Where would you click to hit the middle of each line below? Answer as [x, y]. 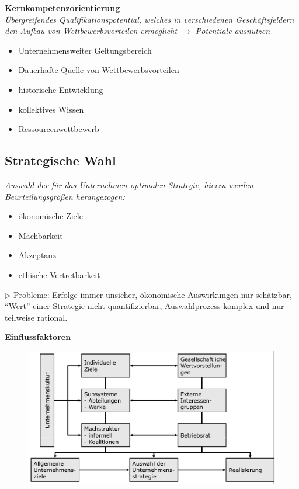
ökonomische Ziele [51, 216]
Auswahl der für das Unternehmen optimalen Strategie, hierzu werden [129, 184]
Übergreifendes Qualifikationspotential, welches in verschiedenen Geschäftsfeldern [149, 19]
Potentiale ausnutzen [233, 31]
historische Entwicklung [61, 89]
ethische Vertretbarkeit [59, 274]
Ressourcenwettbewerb [59, 129]
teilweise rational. [36, 317]
